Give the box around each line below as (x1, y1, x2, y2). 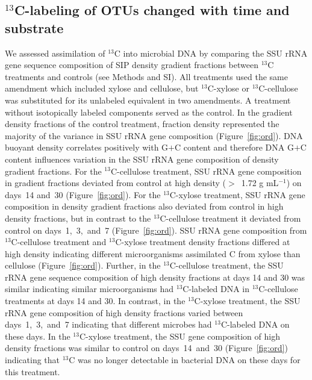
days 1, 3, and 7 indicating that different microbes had (5, 318, 212, 331)
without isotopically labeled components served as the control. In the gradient (5, 105, 293, 118)
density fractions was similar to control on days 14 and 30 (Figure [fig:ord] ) (5, 341, 288, 354)
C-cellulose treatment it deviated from (160, 211, 301, 224)
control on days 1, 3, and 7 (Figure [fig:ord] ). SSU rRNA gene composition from (5, 223, 307, 236)
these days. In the (5, 329, 70, 342)
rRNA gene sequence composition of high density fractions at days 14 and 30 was (5, 270, 305, 283)
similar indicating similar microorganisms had (5, 282, 174, 295)
